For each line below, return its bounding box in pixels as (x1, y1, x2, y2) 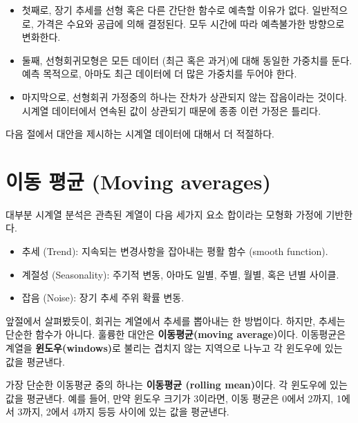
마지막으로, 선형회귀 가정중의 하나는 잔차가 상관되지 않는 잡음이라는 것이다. (21, 89, 347, 104)
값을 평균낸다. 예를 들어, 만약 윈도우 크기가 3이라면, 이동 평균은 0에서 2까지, (6, 391, 334, 405)
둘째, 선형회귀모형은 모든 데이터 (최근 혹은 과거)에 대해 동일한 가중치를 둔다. (21, 53, 352, 67)
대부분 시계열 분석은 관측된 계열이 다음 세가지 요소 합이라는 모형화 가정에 (6, 207, 323, 221)
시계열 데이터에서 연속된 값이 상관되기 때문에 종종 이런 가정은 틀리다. (21, 103, 321, 117)
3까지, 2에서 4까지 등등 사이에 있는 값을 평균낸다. (17, 404, 229, 419)
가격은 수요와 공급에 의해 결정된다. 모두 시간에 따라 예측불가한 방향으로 (37, 16, 345, 30)
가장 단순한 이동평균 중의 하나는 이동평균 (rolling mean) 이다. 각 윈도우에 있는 (6, 377, 348, 392)
